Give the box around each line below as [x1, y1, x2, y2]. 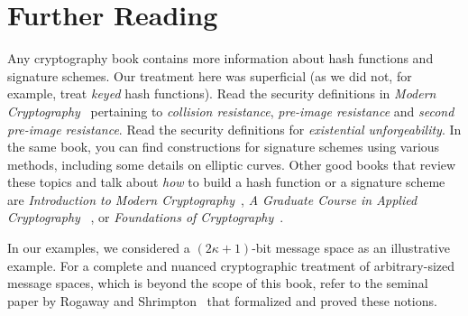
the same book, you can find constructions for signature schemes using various [7, 137, 440, 156]
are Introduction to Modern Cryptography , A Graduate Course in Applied [7, 190, 418, 209]
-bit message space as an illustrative [252, 238, 450, 257]
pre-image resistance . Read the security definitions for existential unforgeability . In [7, 119, 462, 138]
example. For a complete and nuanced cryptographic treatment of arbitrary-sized [7, 256, 455, 274]
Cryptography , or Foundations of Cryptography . [7, 208, 284, 227]
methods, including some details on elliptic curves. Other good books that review [7, 154, 456, 173]
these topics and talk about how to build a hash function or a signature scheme [7, 172, 445, 191]
